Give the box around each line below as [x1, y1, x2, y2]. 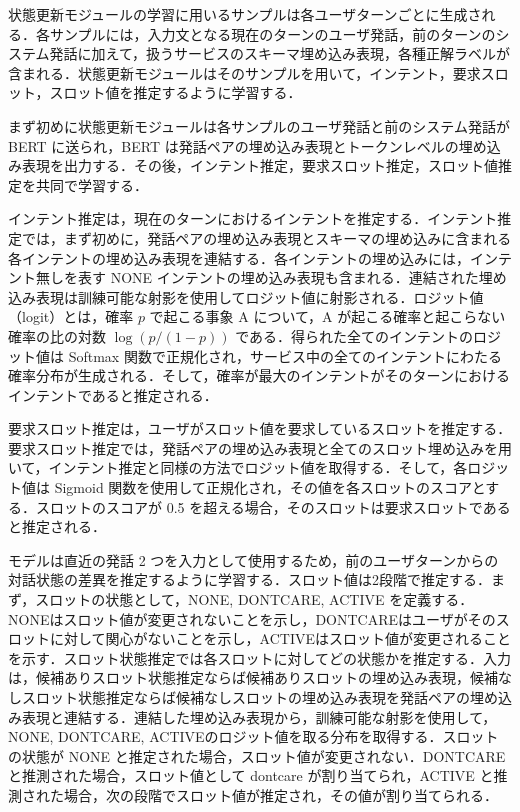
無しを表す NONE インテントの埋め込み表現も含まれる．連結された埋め [35, 267, 507, 288]
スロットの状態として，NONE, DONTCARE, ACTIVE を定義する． [35, 589, 474, 610]
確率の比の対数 [8, 325, 106, 346]
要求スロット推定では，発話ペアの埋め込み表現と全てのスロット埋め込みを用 [8, 437, 512, 458]
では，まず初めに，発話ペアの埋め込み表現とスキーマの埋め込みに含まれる [21, 227, 512, 248]
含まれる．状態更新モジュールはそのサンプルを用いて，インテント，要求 [8, 62, 481, 83]
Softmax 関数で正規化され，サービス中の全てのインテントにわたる [68, 345, 502, 366]
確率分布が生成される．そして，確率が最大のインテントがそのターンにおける [8, 365, 510, 386]
